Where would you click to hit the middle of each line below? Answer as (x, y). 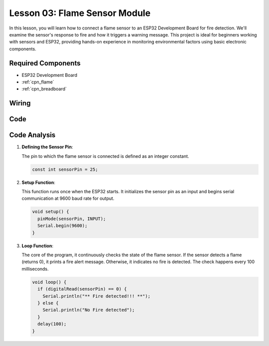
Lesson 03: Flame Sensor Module (80, 13)
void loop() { (49, 282)
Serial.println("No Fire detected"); (89, 310)
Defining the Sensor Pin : (47, 147)
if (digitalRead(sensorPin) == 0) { (82, 289)
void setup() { (51, 212)
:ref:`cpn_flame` (38, 82)
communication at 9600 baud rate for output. (68, 198)
